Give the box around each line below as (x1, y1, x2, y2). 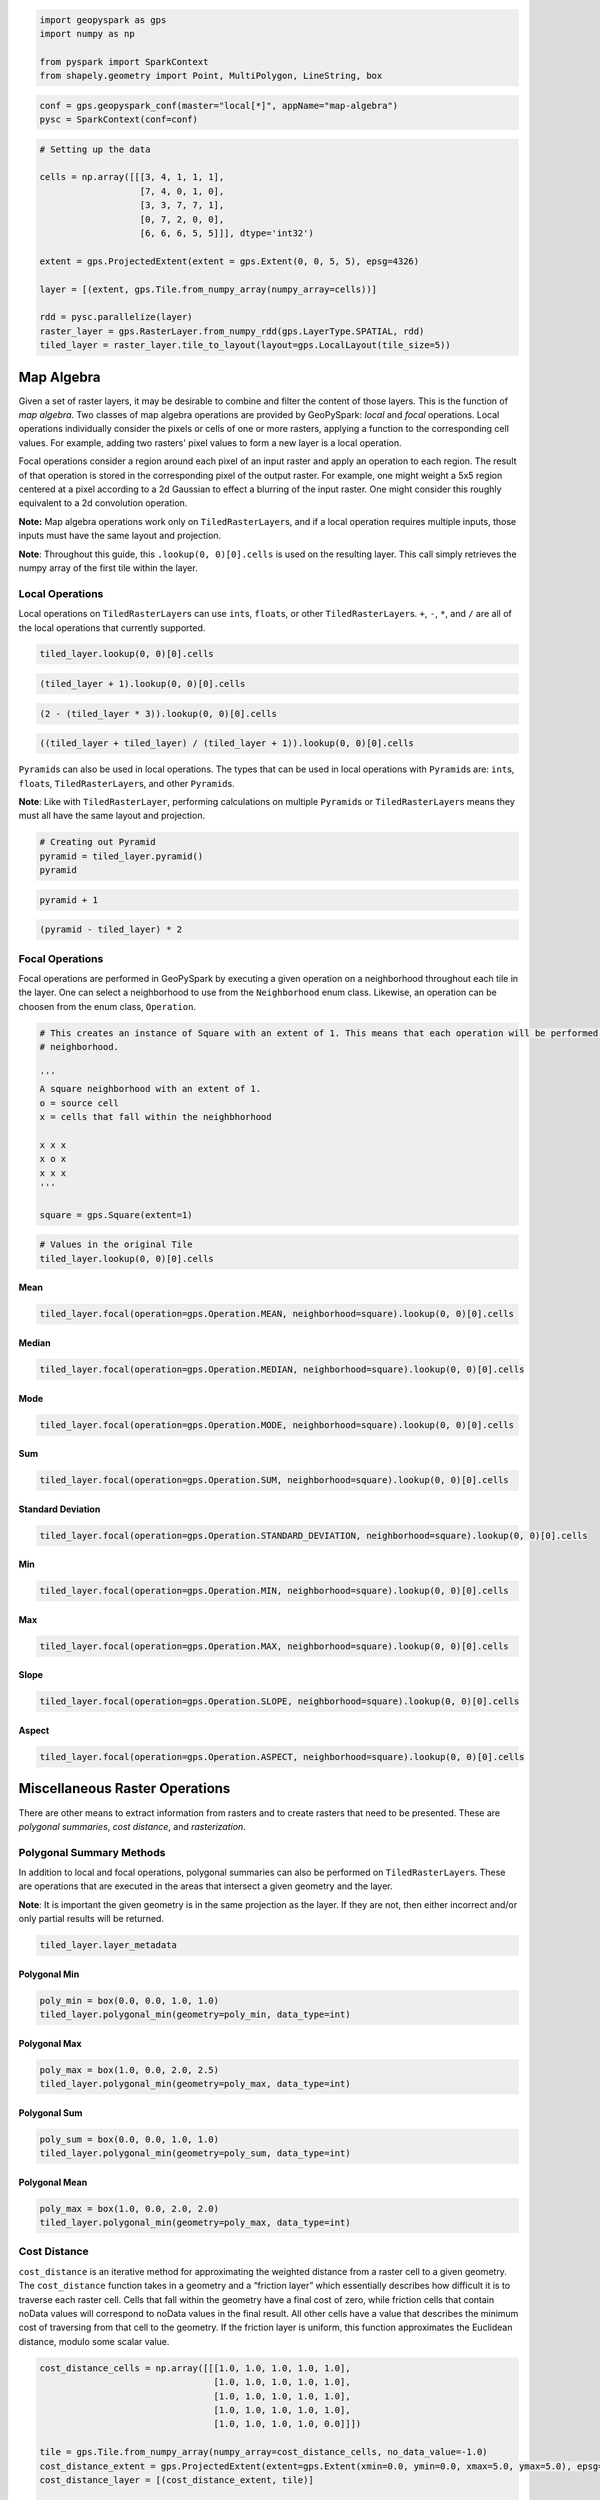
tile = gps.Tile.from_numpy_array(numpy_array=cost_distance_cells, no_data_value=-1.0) (39, 2446, 489, 2458)
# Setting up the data (39, 143, 151, 155)
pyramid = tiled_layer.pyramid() (39, 850, 204, 862)
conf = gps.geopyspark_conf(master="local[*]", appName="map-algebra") (39, 100, 399, 111)
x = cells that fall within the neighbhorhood (39, 1111, 272, 1123)
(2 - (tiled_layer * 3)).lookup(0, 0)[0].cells (39, 708, 277, 719)
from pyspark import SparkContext (39, 56, 209, 67)
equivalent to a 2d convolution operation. (18, 497, 188, 509)
